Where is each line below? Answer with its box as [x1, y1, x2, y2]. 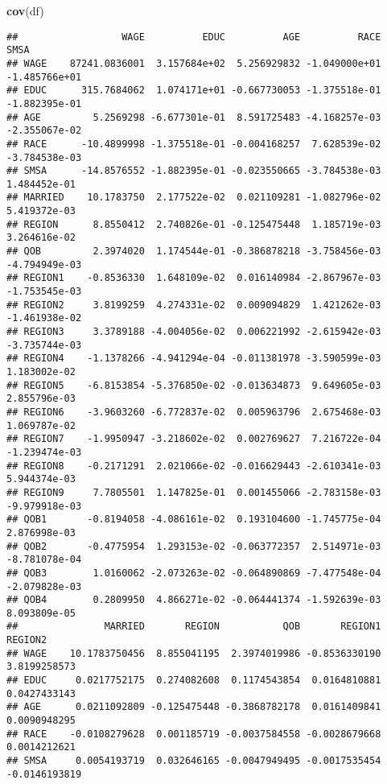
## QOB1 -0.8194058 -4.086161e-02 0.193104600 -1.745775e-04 [6, 514, 381, 526]
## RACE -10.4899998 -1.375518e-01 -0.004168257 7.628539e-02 [6, 138, 381, 150]
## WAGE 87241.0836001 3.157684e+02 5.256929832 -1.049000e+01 [6, 57, 381, 69]
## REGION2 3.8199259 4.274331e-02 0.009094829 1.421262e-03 [6, 299, 381, 311]
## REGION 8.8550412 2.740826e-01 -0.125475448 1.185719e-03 [6, 218, 381, 230]
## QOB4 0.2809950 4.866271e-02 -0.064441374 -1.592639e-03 [6, 594, 381, 606]
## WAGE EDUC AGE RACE [6, 31, 381, 43]
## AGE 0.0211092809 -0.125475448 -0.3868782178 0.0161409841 [6, 701, 381, 713]
